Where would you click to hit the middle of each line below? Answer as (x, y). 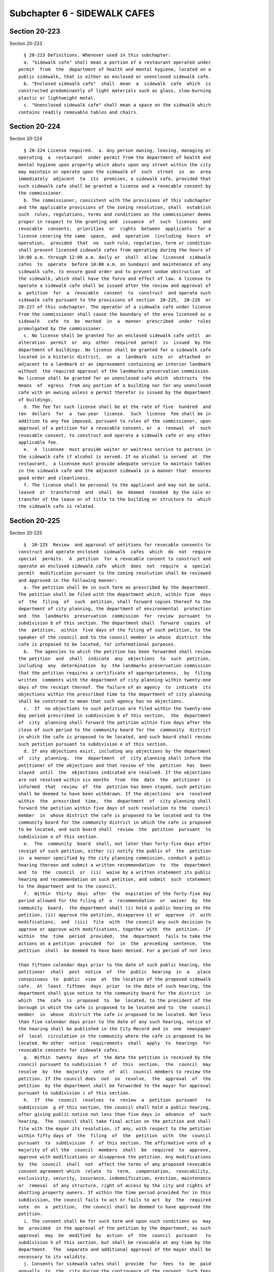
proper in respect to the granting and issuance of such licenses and (115, 222)
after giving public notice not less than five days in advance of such (115, 1114)
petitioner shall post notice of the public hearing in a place (115, 972)
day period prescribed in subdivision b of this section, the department (115, 716)
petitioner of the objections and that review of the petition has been (115, 765)
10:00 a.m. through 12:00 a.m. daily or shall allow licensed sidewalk (115, 257)
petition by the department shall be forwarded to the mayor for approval (115, 1086)
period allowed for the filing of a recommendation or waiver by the (115, 901)
